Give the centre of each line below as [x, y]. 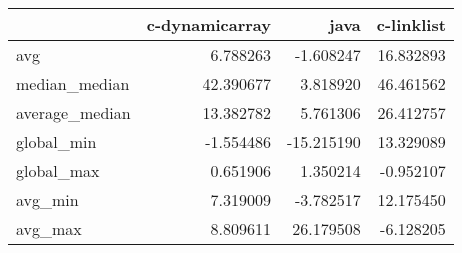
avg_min [47, 199]
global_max [58, 170]
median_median [73, 83]
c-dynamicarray [208, 24]
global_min [56, 141]
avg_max [49, 228]
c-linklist [411, 24]
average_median [73, 112]
